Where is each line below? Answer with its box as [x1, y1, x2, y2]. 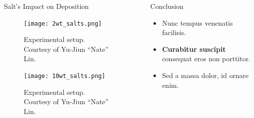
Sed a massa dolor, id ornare [162, 70, 249, 80]
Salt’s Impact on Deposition [4, 1, 89, 11]
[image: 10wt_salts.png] [24, 73, 105, 80]
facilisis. [162, 27, 186, 38]
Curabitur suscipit [162, 43, 226, 54]
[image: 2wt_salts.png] [24, 20, 102, 27]
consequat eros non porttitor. [162, 53, 251, 64]
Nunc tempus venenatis [162, 17, 233, 28]
